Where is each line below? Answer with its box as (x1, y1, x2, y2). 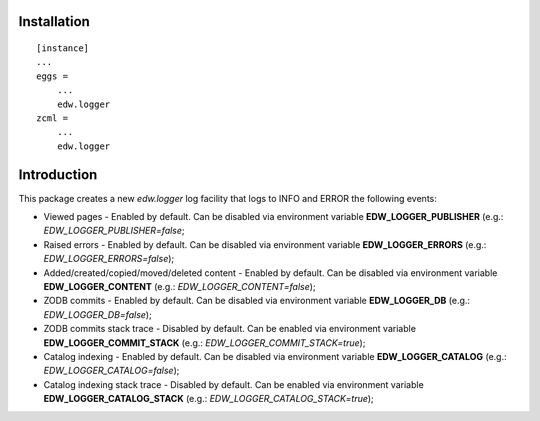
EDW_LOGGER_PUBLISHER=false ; (43, 225, 185, 237)
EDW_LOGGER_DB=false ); (43, 308, 152, 320)
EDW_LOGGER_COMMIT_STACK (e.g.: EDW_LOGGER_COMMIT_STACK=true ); (43, 336, 366, 349)
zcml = (36, 112, 69, 124)
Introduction (18, 166, 98, 183)
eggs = (36, 70, 69, 82)
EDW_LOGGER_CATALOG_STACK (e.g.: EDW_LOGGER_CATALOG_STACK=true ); (43, 393, 374, 405)
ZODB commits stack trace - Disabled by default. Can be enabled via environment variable (43, 323, 417, 335)
